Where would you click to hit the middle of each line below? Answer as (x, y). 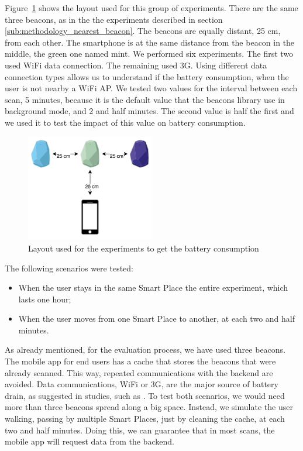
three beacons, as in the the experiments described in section (114, 19)
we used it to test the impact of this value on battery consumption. (125, 122)
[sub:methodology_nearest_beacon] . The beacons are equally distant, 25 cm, (143, 31)
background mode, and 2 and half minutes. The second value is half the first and (149, 111)
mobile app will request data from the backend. (89, 441)
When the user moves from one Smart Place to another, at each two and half (156, 319)
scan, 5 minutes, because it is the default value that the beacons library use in (145, 99)
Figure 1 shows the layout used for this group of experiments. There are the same (151, 8)
